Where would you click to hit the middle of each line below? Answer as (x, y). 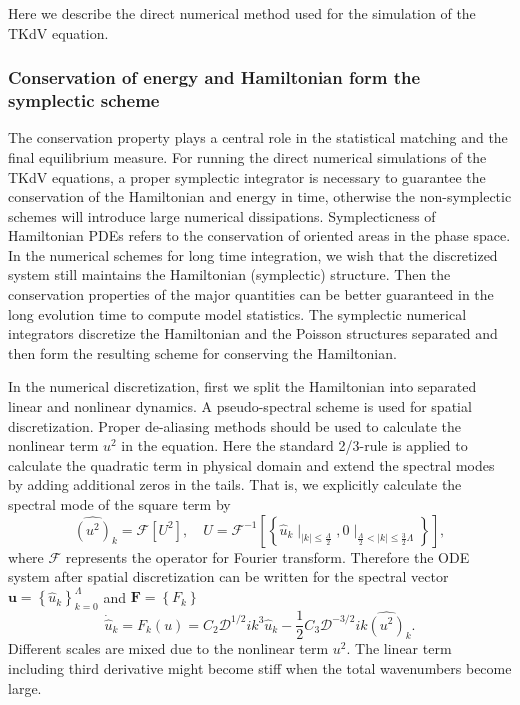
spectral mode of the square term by (119, 504)
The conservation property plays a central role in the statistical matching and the (258, 137)
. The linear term (399, 648)
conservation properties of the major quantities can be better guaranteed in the (251, 294)
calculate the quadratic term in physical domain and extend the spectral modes (251, 464)
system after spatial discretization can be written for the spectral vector (228, 576)
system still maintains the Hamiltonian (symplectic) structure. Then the (229, 274)
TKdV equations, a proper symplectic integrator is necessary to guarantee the (247, 176)
